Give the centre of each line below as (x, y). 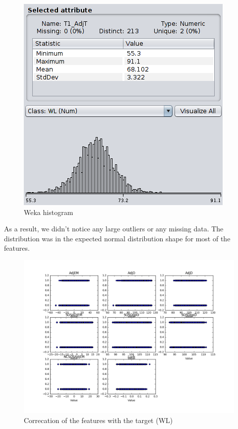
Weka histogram (49, 212)
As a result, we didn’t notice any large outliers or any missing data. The (114, 229)
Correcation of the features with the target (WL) (98, 420)
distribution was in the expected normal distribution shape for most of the (117, 238)
